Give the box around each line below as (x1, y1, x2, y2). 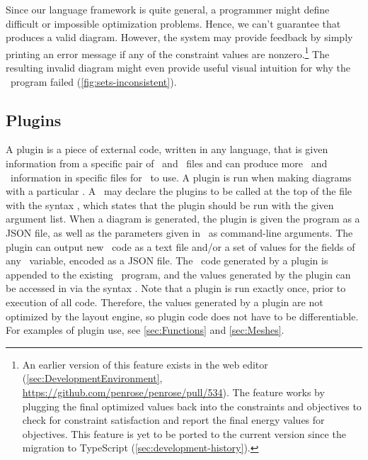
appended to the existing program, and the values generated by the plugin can (6, 267, 351, 281)
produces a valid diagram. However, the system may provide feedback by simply (6, 30, 353, 45)
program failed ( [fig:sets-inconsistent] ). (10, 74, 177, 89)
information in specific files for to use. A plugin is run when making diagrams (10, 169, 352, 184)
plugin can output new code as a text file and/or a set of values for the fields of (6, 239, 355, 254)
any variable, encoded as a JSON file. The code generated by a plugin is (6, 253, 328, 268)
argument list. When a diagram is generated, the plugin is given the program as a (6, 211, 360, 226)
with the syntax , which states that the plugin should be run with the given (6, 197, 334, 212)
